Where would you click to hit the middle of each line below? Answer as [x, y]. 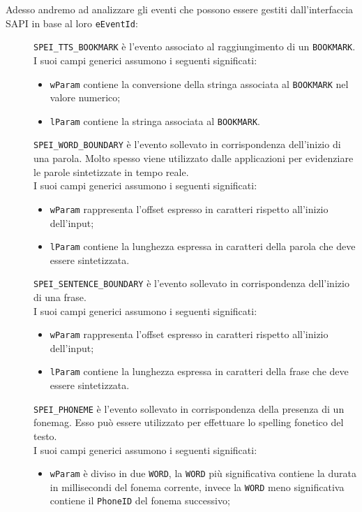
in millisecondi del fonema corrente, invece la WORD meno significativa [197, 487]
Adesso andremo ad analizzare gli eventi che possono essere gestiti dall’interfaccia [180, 9]
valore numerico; [85, 97]
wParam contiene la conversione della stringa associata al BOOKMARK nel [199, 83]
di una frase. [60, 297]
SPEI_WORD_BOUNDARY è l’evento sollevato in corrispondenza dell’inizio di [187, 144]
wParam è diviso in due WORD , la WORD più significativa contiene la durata [203, 473]
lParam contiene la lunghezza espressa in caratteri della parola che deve [203, 246]
